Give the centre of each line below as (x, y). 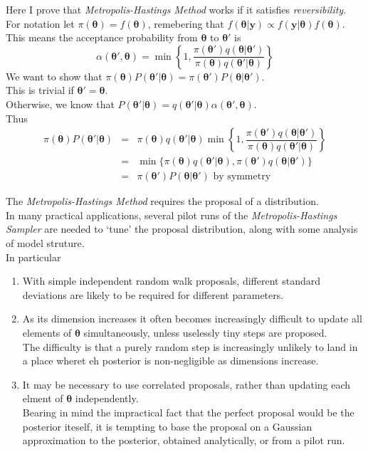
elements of (47, 332)
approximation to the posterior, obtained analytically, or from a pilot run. (184, 440)
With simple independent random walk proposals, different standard (171, 281)
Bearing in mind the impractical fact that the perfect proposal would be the (188, 412)
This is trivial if (40, 90)
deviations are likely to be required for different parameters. (153, 294)
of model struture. (45, 243)
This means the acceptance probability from (102, 37)
